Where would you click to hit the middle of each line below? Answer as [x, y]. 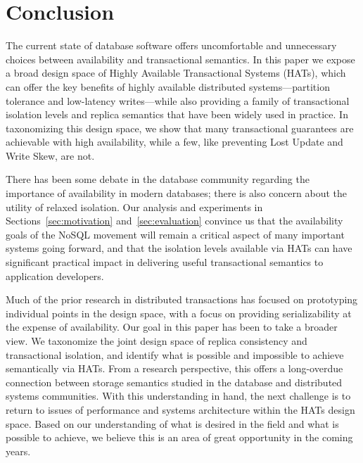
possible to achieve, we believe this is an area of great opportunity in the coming [179, 437]
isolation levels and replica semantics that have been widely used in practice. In [177, 114]
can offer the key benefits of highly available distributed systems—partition [168, 86]
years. [18, 451]
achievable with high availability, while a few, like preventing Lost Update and [174, 142]
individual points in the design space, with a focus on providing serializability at [179, 313]
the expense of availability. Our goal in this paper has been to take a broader [172, 327]
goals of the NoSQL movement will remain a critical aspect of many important [175, 234]
